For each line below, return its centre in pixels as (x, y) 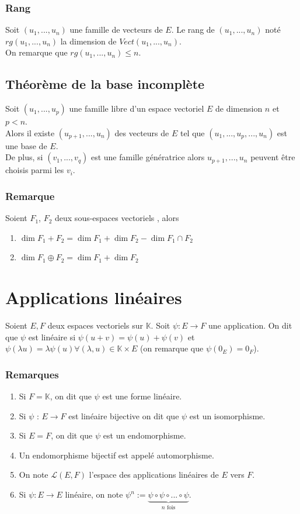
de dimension (239, 108)
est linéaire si (52, 337)
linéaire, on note (94, 494)
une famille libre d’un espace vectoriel (137, 108)
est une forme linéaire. (142, 396)
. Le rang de (193, 30)
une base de (26, 145)
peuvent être (273, 157)
